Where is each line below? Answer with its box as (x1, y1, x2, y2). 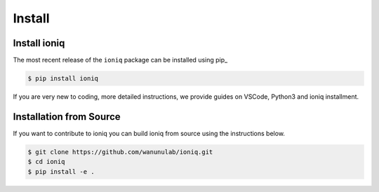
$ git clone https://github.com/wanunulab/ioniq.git (27, 148, 213, 156)
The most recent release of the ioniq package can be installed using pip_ (13, 56, 228, 64)
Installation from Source (13, 111, 121, 123)
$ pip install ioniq (27, 74, 98, 83)
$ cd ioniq (27, 158, 65, 166)
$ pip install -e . (27, 167, 95, 175)
